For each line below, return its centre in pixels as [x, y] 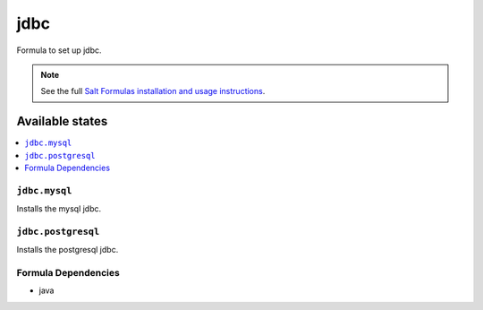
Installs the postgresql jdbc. [68, 250]
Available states [62, 121]
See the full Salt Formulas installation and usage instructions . [153, 91]
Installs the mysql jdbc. [59, 209]
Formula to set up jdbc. [59, 50]
